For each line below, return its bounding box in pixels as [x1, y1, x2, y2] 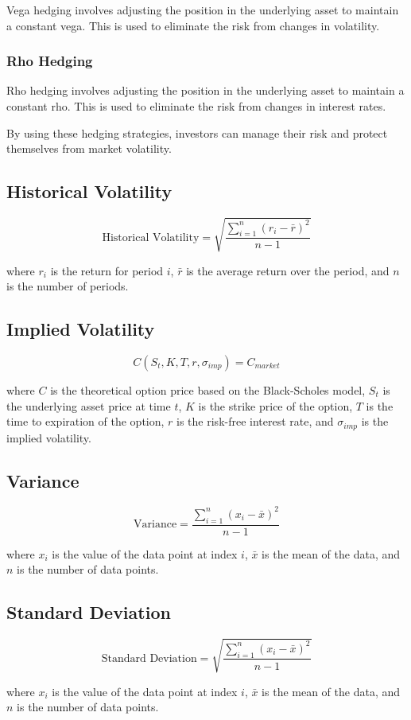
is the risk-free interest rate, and [176, 413, 334, 430]
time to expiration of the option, [6, 413, 165, 430]
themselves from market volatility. [6, 140, 172, 157]
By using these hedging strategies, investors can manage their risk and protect [6, 124, 388, 141]
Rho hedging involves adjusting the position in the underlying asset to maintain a [6, 82, 405, 99]
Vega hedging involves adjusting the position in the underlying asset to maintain [6, 2, 399, 18]
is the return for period [50, 262, 164, 278]
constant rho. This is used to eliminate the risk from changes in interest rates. [6, 98, 386, 114]
